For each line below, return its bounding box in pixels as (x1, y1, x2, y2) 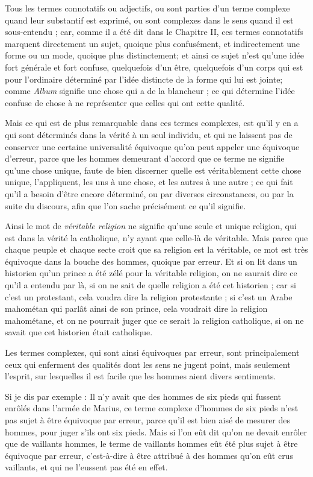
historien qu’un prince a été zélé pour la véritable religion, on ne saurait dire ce (5, 267, 297, 279)
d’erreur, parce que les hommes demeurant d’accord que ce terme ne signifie (5, 152, 285, 165)
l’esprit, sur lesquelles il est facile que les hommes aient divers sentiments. (5, 370, 276, 382)
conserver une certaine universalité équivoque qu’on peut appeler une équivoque (5, 140, 300, 153)
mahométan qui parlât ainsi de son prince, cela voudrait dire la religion (5, 302, 268, 315)
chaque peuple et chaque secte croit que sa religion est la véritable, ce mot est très (5, 243, 308, 256)
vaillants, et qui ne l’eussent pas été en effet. (5, 461, 168, 473)
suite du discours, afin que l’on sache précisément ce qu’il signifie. (5, 199, 246, 212)
